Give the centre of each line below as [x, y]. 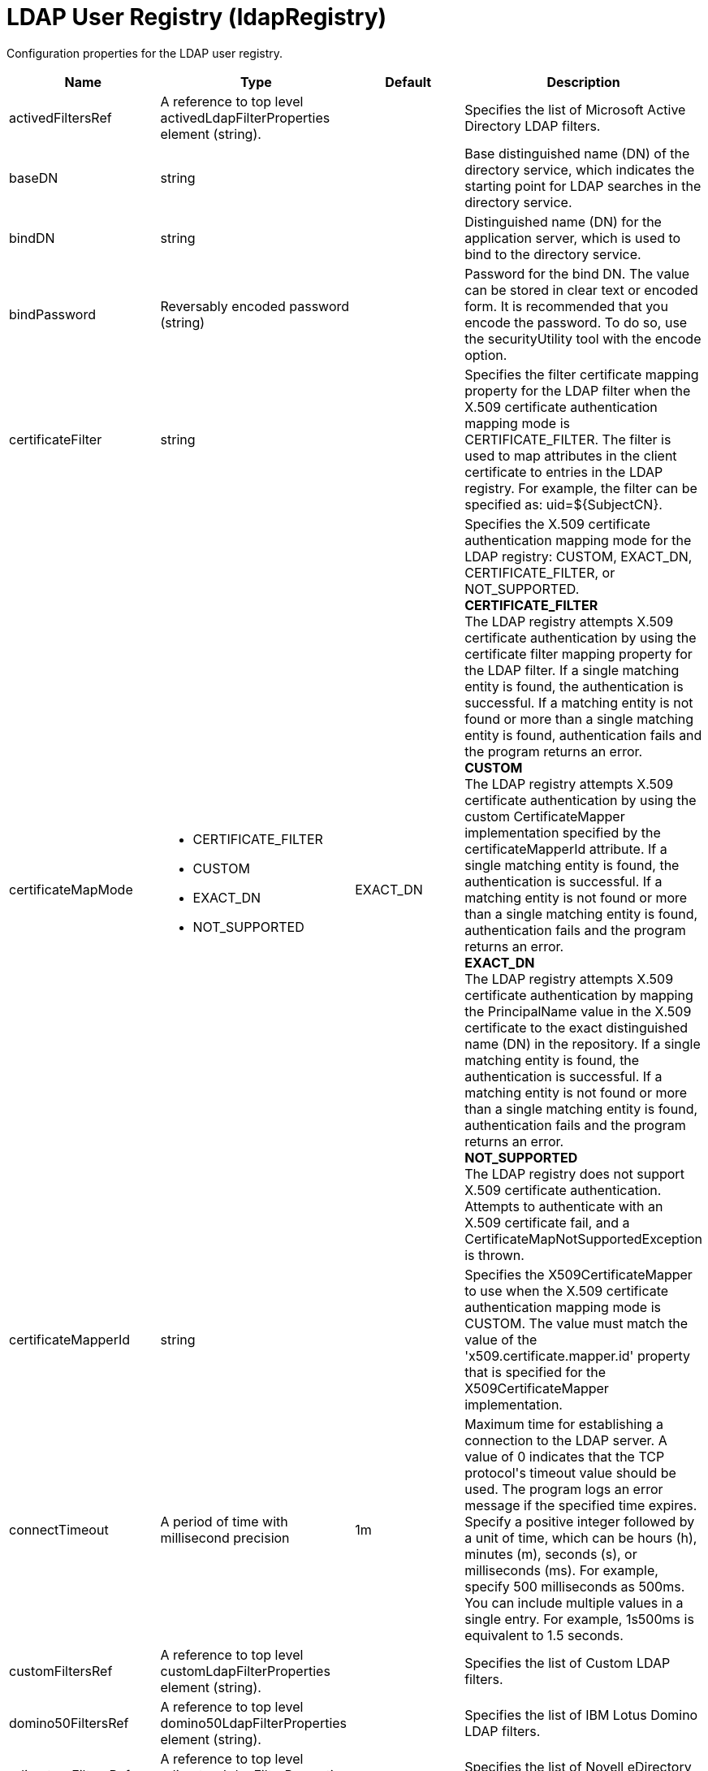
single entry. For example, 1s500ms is [579, 1619]
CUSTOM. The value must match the [576, 1323]
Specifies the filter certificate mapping [582, 374]
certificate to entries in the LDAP [564, 472]
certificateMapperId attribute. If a [566, 849]
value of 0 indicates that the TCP [565, 1456]
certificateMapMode [71, 889]
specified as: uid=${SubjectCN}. [563, 504]
